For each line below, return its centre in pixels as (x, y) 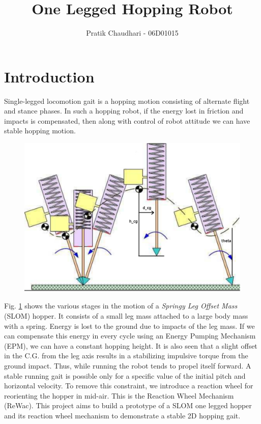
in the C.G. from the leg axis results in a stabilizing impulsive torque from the (126, 356)
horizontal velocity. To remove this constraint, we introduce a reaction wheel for (129, 386)
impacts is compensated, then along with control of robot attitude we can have (127, 120)
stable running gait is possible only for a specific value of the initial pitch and (125, 375)
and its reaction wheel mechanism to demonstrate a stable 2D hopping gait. (122, 415)
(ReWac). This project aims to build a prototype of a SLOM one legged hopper (128, 405)
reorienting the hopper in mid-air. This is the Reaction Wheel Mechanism (119, 395)
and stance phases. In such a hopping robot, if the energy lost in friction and (124, 111)
